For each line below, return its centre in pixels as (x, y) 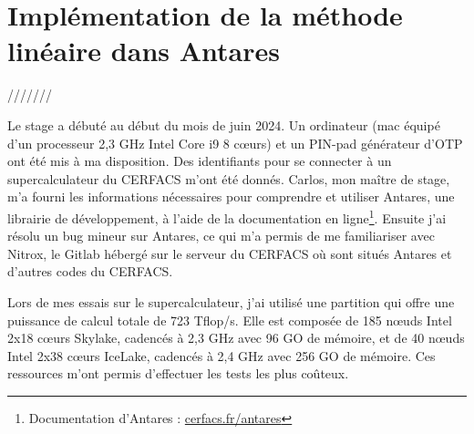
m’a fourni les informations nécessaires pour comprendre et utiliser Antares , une (231, 196)
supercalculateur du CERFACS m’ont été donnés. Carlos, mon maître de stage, (229, 178)
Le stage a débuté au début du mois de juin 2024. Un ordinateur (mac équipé (224, 124)
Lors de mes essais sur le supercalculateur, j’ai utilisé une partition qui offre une (231, 301)
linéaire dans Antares (144, 51)
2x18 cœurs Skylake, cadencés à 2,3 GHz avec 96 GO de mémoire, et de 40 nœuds (236, 338)
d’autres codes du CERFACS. (90, 271)
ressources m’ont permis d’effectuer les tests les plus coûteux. (178, 373)
